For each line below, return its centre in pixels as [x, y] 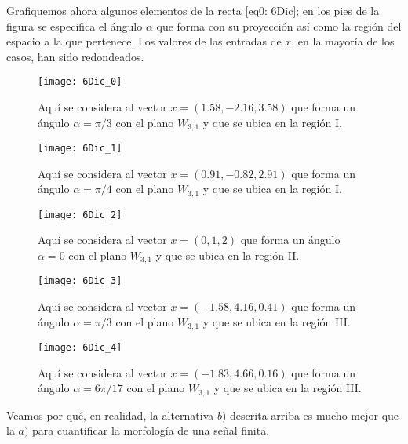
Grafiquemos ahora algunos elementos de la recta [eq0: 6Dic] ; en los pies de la [193, 10]
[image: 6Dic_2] [80, 215]
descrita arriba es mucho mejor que [315, 415]
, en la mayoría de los [343, 41]
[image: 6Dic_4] [80, 348]
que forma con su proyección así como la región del [279, 25]
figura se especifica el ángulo [75, 25]
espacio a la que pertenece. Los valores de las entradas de [144, 41]
